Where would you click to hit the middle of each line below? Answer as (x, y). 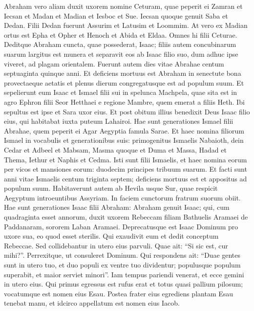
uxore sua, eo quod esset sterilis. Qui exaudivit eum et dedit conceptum (111, 236)
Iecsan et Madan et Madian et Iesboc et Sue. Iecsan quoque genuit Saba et (116, 15)
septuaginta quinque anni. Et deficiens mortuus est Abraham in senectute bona (123, 73)
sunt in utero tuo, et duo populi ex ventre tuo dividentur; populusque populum (122, 265)
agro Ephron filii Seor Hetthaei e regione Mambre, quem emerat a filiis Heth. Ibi (124, 101)
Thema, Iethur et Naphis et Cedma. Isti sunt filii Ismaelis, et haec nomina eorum (126, 159)
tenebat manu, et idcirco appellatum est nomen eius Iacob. (92, 303)
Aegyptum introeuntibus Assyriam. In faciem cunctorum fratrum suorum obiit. (122, 197)
